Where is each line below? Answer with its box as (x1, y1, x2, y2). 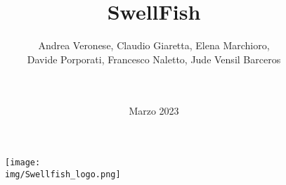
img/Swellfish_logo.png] (5, 169, 121, 179)
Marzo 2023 (129, 103, 179, 117)
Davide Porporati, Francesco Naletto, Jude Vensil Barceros (27, 51, 281, 66)
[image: (5, 158, 41, 168)
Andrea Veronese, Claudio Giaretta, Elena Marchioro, (38, 38, 270, 53)
